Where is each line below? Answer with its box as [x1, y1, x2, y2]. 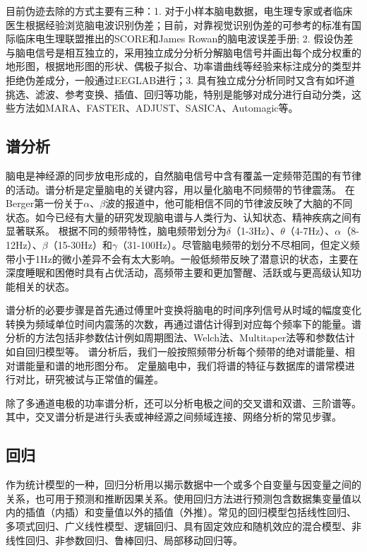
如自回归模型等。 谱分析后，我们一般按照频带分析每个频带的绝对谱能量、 [6, 344, 345, 359]
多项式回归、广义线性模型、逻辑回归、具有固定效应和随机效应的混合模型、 [6, 519, 351, 534]
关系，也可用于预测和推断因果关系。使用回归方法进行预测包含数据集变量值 [6, 491, 351, 505]
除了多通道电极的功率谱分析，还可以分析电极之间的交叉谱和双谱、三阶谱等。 [6, 395, 361, 410]
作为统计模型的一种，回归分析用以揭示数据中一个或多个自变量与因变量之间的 [6, 477, 361, 492]
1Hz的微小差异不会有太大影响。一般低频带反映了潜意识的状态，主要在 [35, 251, 359, 266]
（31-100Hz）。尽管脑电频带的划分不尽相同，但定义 [117, 237, 350, 252]
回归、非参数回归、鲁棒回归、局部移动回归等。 [25, 532, 243, 547]
